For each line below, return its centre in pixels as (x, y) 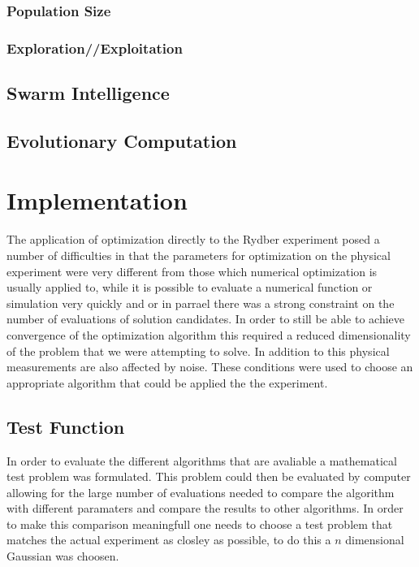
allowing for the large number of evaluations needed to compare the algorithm (201, 492)
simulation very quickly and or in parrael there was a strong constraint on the (201, 303)
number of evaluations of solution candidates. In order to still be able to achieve (206, 319)
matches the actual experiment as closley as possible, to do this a (169, 540)
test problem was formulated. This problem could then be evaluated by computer (209, 476)
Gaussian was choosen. (63, 556)
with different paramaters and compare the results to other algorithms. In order (205, 508)
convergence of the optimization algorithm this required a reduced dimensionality (209, 334)
